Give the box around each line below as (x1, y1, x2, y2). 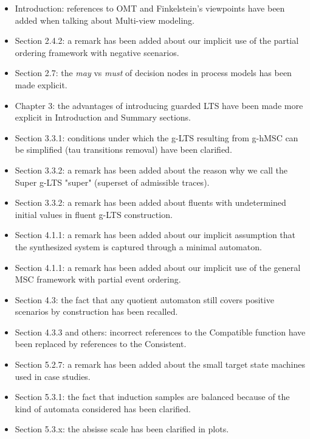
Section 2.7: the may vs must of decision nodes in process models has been (15, 66, 292, 79)
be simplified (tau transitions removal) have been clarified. (15, 143, 232, 156)
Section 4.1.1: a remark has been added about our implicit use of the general (15, 261, 301, 273)
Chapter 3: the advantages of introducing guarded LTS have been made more (15, 99, 303, 111)
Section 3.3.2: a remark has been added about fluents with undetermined (15, 196, 286, 209)
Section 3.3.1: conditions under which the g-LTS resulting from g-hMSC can (15, 131, 298, 144)
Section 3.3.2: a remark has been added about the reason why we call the (15, 163, 288, 176)
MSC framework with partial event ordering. (15, 273, 181, 286)
